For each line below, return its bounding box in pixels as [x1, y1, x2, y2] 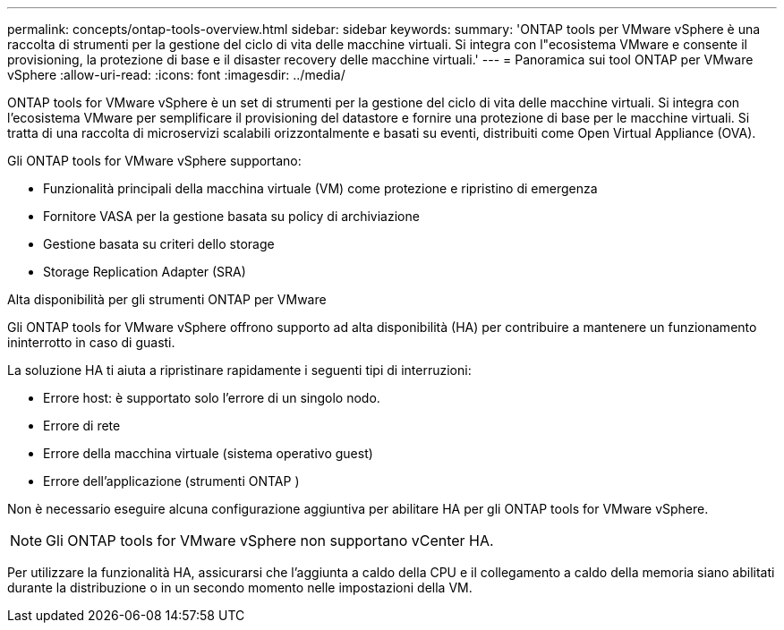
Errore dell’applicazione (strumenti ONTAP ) [43, 473, 300, 489]
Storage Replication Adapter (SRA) [43, 264, 246, 279]
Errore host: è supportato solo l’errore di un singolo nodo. [43, 390, 380, 405]
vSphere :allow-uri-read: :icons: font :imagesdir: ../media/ [7, 67, 345, 82]
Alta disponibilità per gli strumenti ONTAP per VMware [7, 292, 327, 307]
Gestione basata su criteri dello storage [43, 236, 275, 251]
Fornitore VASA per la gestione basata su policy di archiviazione [43, 209, 420, 224]
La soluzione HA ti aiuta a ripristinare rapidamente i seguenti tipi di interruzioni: [7, 362, 472, 378]
